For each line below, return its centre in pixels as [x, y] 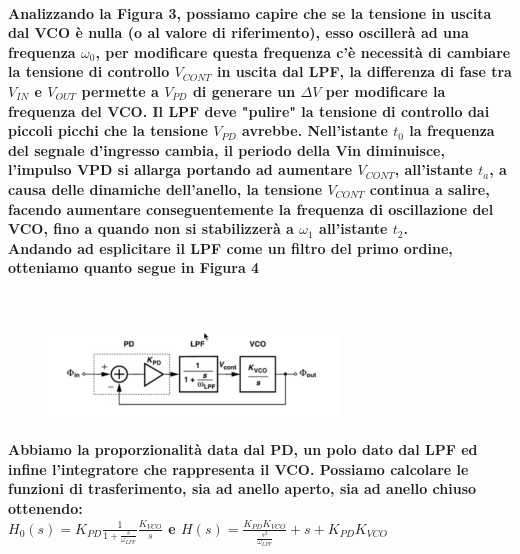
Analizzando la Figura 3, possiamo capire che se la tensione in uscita [250, 12]
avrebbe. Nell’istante [315, 130]
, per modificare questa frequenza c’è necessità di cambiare [303, 51]
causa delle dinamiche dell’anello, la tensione [165, 188]
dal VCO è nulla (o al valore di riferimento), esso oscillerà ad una [238, 32]
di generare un [244, 90]
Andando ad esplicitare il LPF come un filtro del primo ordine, [230, 247]
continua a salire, [429, 188]
